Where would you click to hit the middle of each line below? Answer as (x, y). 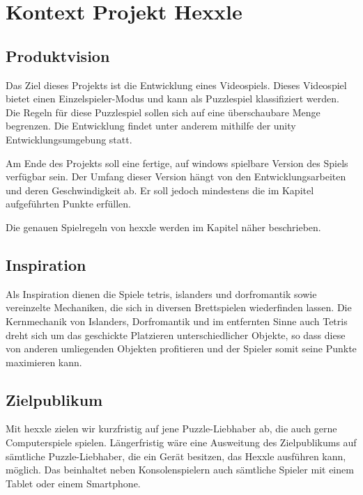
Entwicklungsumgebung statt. (69, 139)
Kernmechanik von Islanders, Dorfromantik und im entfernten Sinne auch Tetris (177, 321)
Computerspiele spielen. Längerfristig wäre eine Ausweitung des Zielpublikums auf (181, 442)
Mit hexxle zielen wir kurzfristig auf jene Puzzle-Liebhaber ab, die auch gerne (171, 429)
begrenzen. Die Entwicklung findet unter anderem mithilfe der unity (151, 126)
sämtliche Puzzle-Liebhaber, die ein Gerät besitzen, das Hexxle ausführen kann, (176, 456)
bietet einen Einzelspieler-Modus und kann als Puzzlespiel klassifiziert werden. (172, 99)
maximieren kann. (44, 362)
